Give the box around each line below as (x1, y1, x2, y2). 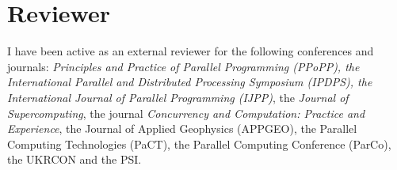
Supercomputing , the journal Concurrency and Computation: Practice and (7, 104, 365, 121)
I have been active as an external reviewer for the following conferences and (7, 43, 374, 59)
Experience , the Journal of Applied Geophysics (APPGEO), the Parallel (7, 120, 357, 137)
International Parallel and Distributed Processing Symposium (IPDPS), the (7, 74, 372, 90)
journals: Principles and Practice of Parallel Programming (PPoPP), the (7, 58, 360, 74)
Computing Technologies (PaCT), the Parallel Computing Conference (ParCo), (7, 135, 391, 152)
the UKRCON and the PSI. (7, 151, 142, 168)
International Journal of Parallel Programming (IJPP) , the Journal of (7, 89, 349, 105)
